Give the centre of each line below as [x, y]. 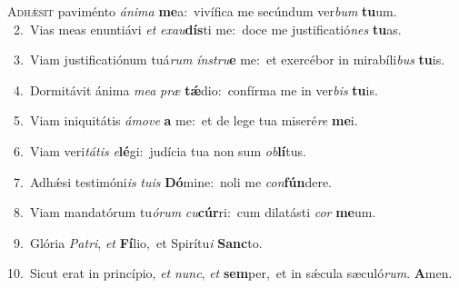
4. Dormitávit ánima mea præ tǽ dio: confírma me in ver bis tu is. [195, 89]
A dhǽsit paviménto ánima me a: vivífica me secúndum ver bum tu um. [202, 11]
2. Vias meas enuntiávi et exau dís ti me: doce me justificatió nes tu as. [207, 29]
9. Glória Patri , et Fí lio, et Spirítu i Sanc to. [138, 242]
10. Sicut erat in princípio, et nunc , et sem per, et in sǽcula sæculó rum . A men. [230, 273]
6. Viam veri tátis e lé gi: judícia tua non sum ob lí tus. [160, 150]
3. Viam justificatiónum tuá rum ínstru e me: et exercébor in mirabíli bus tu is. [229, 60]
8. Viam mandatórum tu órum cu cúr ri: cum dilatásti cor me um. [195, 212]
